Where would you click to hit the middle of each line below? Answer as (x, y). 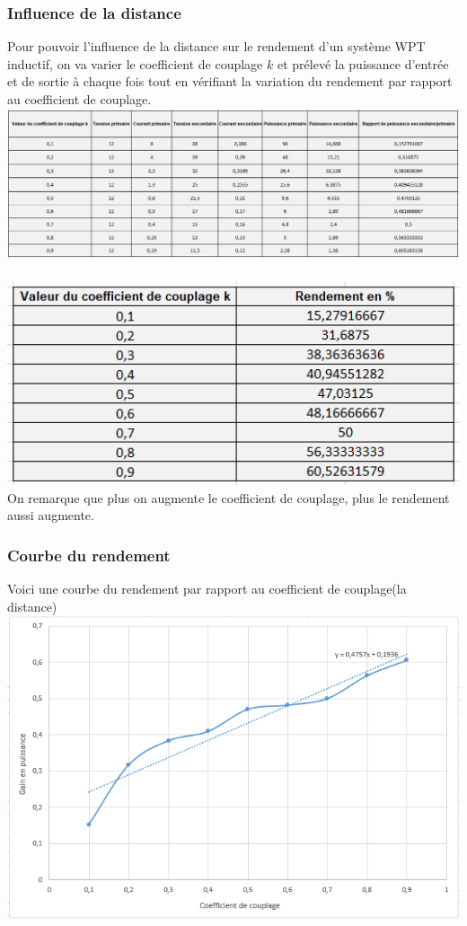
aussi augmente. (51, 515)
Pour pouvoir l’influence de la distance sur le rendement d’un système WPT (216, 46)
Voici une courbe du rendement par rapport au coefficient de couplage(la (207, 589)
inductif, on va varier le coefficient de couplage (135, 63)
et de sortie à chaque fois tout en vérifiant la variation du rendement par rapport (230, 81)
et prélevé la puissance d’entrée (363, 63)
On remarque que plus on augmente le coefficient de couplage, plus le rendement (229, 497)
